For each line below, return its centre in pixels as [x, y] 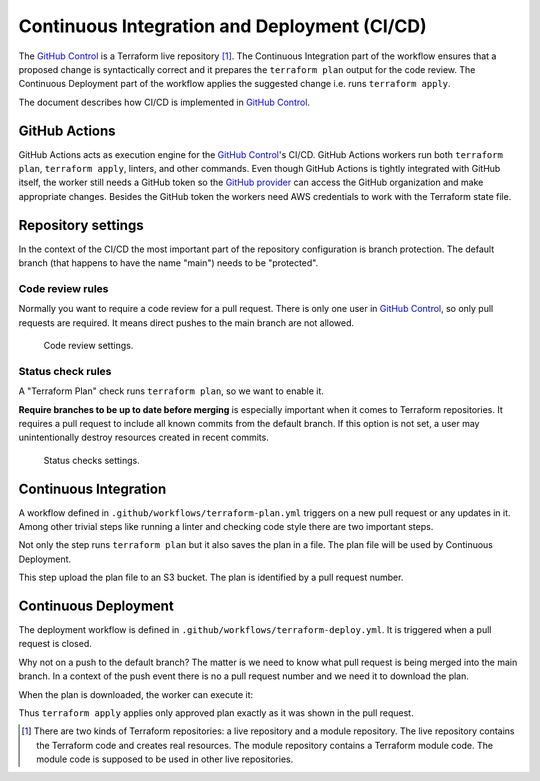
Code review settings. [88, 346]
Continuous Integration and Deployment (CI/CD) [222, 26]
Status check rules [65, 371]
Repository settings [81, 225]
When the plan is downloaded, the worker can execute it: [136, 694]
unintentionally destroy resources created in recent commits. [143, 437]
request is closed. [55, 644]
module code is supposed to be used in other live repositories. [165, 759]
